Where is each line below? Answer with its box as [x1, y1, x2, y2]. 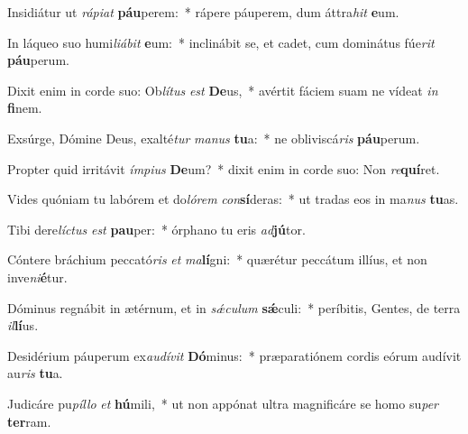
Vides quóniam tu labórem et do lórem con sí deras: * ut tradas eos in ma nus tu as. [7, 189, 459, 208]
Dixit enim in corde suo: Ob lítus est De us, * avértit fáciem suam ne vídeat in [7, 80, 438, 99]
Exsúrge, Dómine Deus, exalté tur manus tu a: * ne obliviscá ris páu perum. [7, 128, 420, 147]
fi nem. [7, 98, 42, 117]
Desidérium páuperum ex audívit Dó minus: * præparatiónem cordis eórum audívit [7, 346, 462, 365]
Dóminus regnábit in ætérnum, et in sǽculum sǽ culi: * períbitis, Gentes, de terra [7, 298, 461, 317]
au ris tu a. [7, 364, 63, 383]
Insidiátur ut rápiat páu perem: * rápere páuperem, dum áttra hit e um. [7, 3, 399, 21]
